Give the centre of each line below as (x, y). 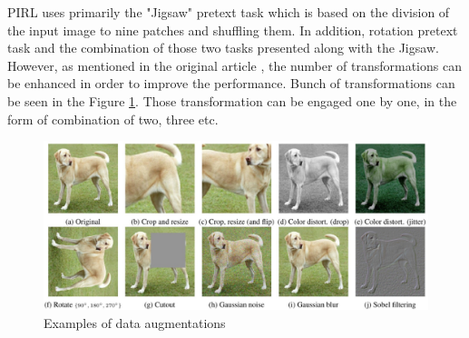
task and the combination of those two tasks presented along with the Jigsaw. (223, 48)
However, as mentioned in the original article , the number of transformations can (234, 65)
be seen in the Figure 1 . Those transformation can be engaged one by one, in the (232, 100)
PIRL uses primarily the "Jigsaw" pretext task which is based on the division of (229, 12)
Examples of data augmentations (135, 323)
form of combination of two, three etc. (113, 119)
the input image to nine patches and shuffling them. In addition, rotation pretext (233, 30)
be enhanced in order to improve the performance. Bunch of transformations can (231, 83)
